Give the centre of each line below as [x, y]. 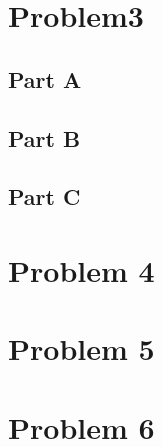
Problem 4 [81, 269]
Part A [45, 78]
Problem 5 [81, 348]
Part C [44, 196]
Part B [44, 137]
